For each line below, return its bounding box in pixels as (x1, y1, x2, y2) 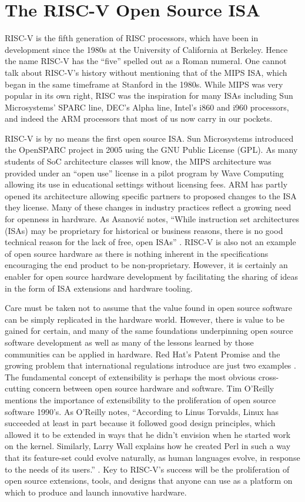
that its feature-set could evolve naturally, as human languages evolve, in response (5, 451, 300, 463)
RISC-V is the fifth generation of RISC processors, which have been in (5, 32, 259, 44)
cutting (5, 382, 31, 394)
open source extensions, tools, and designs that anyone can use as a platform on (5, 474, 293, 487)
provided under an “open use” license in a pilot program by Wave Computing (5, 166, 284, 179)
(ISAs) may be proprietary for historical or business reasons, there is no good (5, 224, 283, 236)
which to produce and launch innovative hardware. (5, 486, 187, 498)
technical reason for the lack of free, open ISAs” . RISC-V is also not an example (5, 236, 296, 248)
